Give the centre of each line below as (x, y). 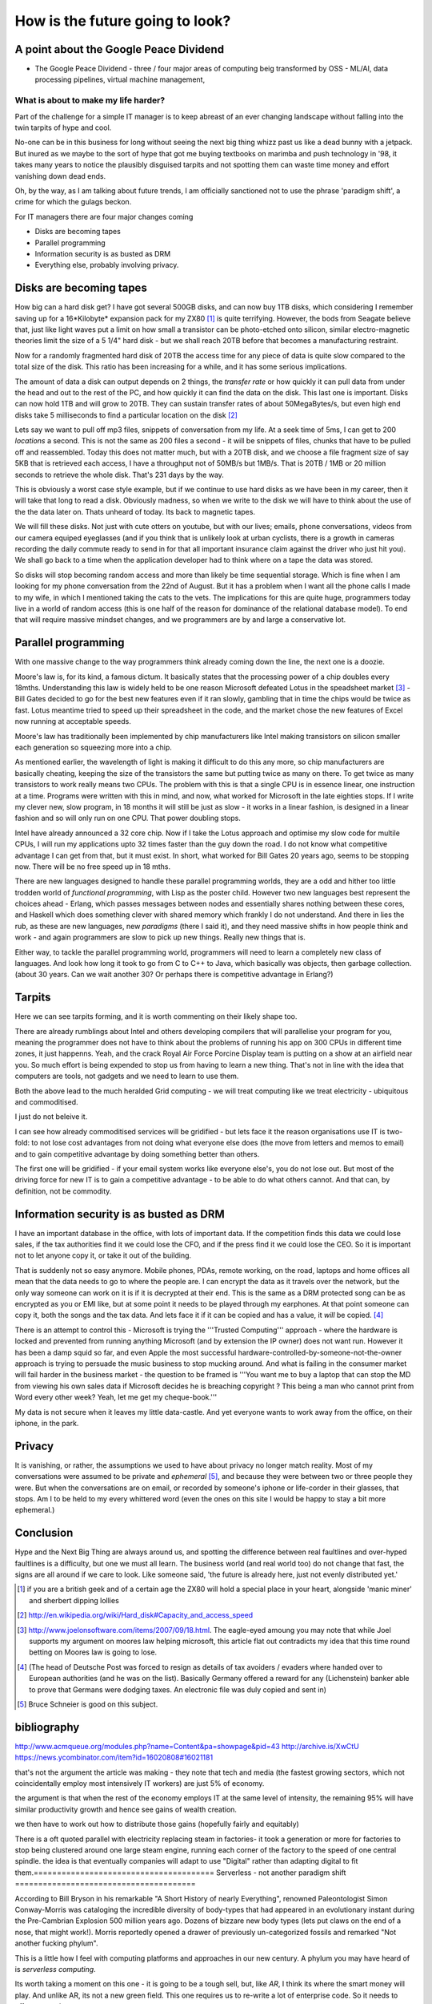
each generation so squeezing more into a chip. (93, 747)
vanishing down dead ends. (60, 176)
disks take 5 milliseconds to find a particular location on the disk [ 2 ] (126, 415)
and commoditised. (47, 1102)
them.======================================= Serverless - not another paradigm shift (180, 1873)
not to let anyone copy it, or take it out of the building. (103, 1255)
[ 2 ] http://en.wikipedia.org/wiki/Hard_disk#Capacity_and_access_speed (135, 1615)
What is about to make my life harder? (90, 100)
